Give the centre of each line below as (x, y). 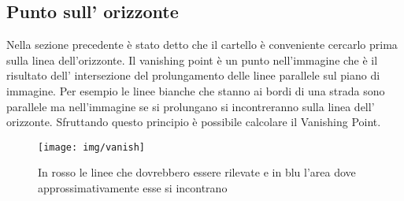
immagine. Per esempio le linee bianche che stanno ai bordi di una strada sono (196, 90)
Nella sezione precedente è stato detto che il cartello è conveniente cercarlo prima (202, 45)
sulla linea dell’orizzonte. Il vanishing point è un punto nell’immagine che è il (192, 60)
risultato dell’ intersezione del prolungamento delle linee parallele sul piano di (193, 75)
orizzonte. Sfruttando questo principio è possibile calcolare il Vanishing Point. (194, 122)
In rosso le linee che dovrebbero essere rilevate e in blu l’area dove (197, 172)
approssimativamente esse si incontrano (133, 188)
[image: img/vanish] (92, 147)
